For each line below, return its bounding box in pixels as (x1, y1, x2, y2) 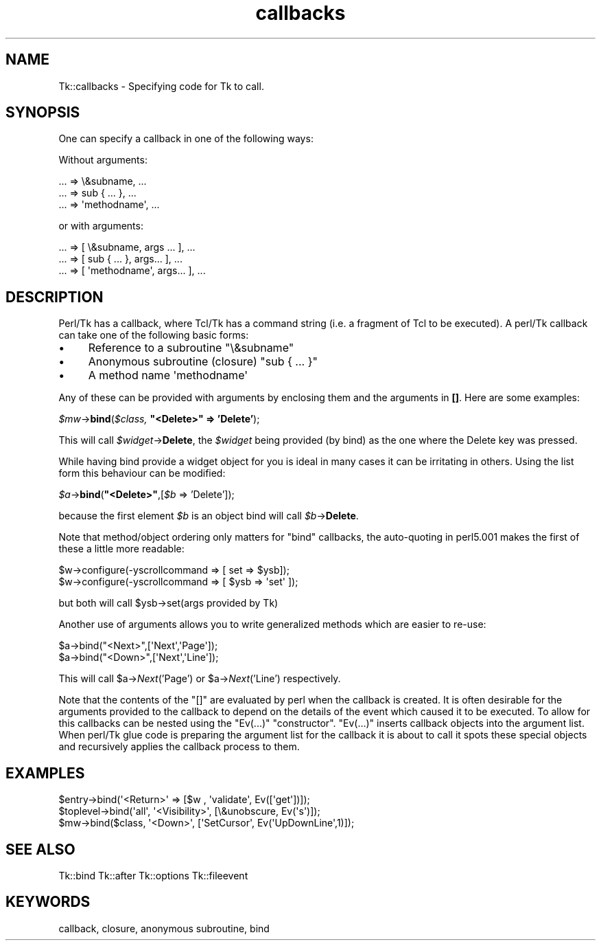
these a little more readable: (58, 543, 185, 555)
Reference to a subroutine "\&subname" (88, 341, 294, 355)
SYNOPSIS (5, 104, 80, 122)
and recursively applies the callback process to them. (58, 741, 300, 753)
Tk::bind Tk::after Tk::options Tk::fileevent (58, 869, 248, 881)
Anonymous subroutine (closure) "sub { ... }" (88, 354, 318, 369)
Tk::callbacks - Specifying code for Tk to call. (58, 80, 264, 92)
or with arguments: (58, 220, 143, 232)
